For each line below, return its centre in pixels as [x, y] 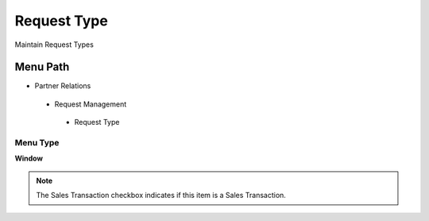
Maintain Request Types [54, 45]
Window [29, 158]
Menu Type [37, 143]
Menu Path [42, 67]
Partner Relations [63, 86]
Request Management [91, 104]
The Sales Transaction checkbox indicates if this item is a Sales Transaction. [161, 196]
